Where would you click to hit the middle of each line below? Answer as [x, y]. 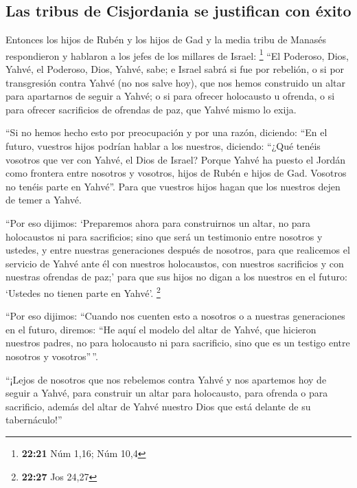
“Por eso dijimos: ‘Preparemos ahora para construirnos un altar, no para [158, 222]
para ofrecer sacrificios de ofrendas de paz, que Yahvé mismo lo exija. [151, 109]
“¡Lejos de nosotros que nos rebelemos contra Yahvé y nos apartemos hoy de [166, 379]
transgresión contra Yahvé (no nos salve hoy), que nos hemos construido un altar [176, 82]
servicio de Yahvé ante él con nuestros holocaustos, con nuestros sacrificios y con [175, 263]
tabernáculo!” [34, 420]
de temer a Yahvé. [44, 200]
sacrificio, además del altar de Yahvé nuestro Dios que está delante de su [158, 406]
